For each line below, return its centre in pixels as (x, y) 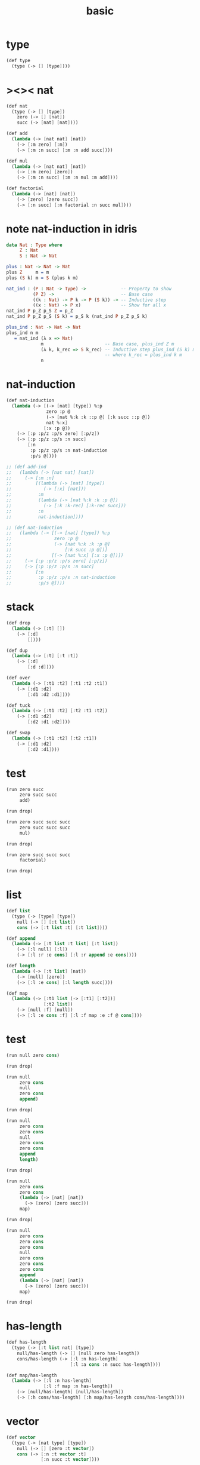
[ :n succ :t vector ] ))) (70, 1460)
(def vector (21, 1437)
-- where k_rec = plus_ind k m (143, 355)
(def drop (18, 623)
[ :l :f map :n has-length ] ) (78, 1386)
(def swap (18, 733)
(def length (21, 966)
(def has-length (26, 1343)
